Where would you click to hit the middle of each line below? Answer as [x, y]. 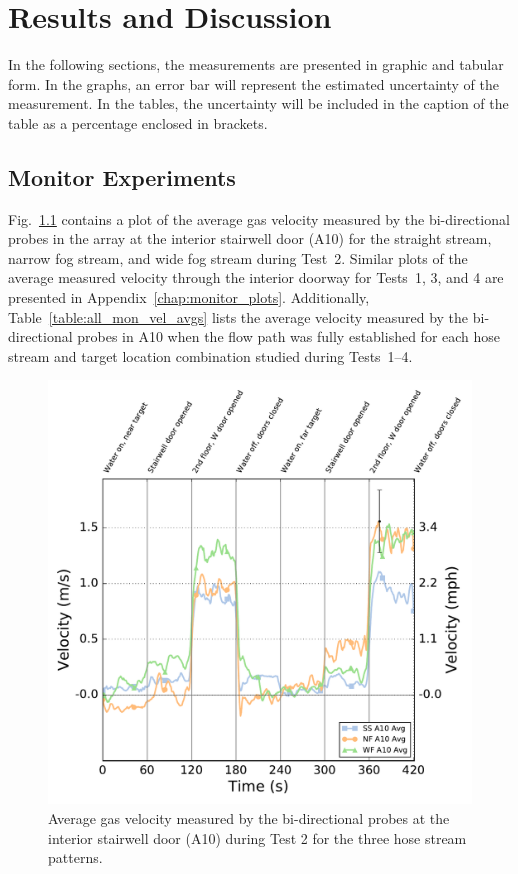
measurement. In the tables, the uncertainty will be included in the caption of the [258, 103]
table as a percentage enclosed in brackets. [138, 122]
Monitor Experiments [122, 176]
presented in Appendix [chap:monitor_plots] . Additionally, [189, 297]
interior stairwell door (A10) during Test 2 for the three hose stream [257, 837]
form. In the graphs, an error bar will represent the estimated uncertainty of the [253, 83]
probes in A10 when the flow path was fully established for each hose [289, 336]
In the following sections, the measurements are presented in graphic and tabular [256, 64]
